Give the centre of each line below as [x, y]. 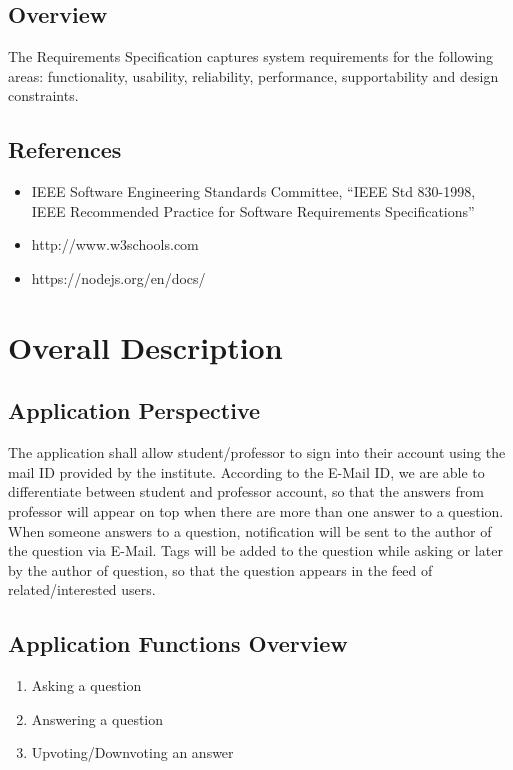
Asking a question [86, 685]
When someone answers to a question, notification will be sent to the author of [250, 530]
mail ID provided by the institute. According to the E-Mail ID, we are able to [246, 471]
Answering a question [97, 718]
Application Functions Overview [178, 643]
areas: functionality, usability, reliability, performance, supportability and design [253, 75]
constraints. [43, 95]
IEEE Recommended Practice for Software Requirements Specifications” [253, 210]
